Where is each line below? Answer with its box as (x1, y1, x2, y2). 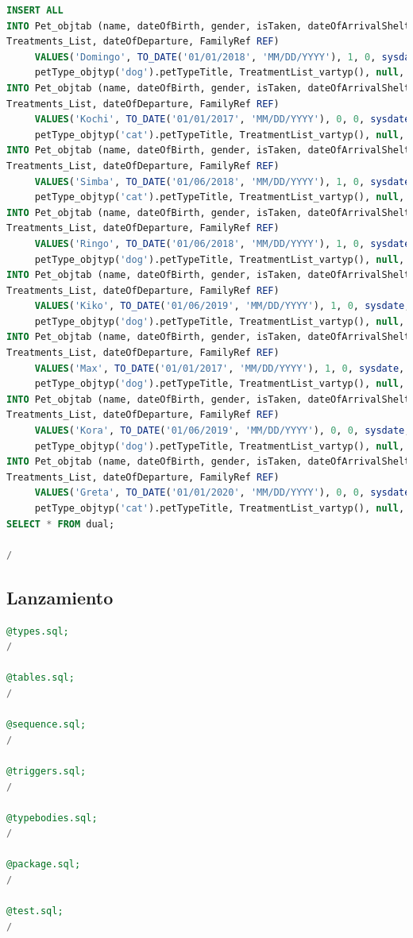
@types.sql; (6, 625, 69, 637)
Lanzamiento (6, 585, 114, 609)
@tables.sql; (6, 672, 75, 684)
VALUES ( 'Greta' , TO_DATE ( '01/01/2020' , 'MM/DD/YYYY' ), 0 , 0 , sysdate (34, 487, 411, 499)
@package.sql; (6, 859, 81, 870)
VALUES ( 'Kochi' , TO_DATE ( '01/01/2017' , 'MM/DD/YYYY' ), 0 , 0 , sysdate (34, 114, 411, 125)
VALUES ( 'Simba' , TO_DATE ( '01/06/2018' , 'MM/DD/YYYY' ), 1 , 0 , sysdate (34, 176, 411, 187)
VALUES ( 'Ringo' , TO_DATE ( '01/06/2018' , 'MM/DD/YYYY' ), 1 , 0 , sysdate (34, 237, 411, 249)
